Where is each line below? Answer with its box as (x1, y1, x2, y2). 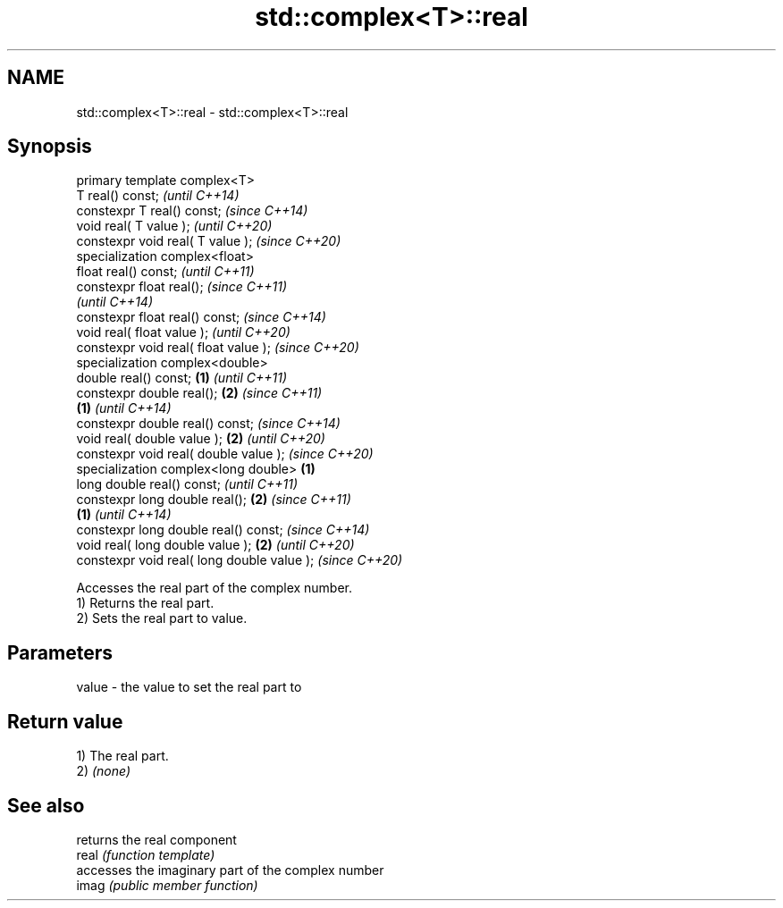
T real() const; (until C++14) (76, 188, 240, 204)
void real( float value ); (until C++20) (76, 324, 290, 340)
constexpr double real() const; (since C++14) (76, 416, 341, 432)
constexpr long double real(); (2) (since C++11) (76, 492, 351, 508)
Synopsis (7, 135, 92, 158)
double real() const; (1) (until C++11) (76, 370, 288, 386)
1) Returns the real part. (76, 595, 215, 611)
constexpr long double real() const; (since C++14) (76, 522, 370, 538)
